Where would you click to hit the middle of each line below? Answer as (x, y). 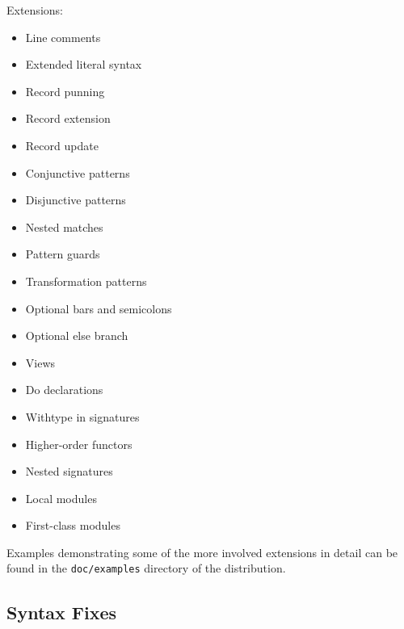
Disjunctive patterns (76, 200)
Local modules (61, 498)
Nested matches (64, 226)
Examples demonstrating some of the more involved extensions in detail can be (202, 552)
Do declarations (64, 390)
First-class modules (73, 525)
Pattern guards (63, 254)
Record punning (65, 91)
